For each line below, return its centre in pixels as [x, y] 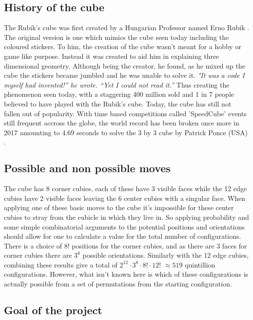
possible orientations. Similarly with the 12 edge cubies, [166, 255]
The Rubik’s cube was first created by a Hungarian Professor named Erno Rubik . [127, 27]
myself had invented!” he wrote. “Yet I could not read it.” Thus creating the [117, 84]
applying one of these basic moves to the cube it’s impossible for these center [119, 207]
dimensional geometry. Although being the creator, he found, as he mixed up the [125, 65]
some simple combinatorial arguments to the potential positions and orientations [124, 226]
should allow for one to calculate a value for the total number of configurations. [123, 236]
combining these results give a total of [61, 264]
